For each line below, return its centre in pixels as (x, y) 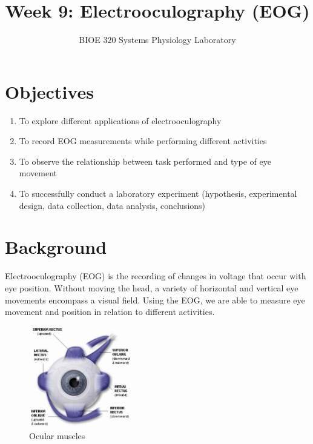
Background (56, 247)
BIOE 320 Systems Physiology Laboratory (157, 40)
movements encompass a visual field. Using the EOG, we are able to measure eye (155, 300)
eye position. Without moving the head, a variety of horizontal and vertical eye (152, 287)
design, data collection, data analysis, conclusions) (112, 205)
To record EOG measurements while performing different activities (143, 141)
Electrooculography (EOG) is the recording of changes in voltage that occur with (156, 276)
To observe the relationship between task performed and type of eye (145, 161)
